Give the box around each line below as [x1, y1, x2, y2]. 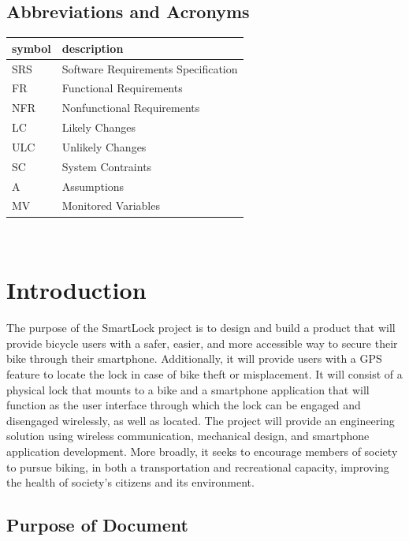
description [61, 39, 124, 56]
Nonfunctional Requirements [61, 99, 200, 116]
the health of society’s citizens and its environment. [6, 474, 255, 491]
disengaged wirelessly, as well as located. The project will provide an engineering [6, 412, 395, 428]
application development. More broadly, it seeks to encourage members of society [6, 443, 398, 460]
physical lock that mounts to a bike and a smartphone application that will [6, 381, 370, 397]
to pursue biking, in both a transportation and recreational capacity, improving [6, 458, 389, 475]
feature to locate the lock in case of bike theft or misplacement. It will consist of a [6, 366, 403, 382]
